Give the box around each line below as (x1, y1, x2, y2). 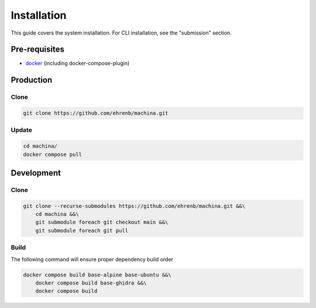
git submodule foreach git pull (35, 227, 129, 234)
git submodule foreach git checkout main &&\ (35, 219, 169, 225)
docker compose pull (23, 151, 82, 158)
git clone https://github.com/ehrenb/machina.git (23, 110, 169, 117)
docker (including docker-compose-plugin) (25, 60, 130, 67)
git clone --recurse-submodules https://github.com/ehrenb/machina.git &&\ (23, 203, 246, 209)
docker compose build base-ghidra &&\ (35, 279, 147, 286)
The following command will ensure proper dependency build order (11, 255, 174, 263)
